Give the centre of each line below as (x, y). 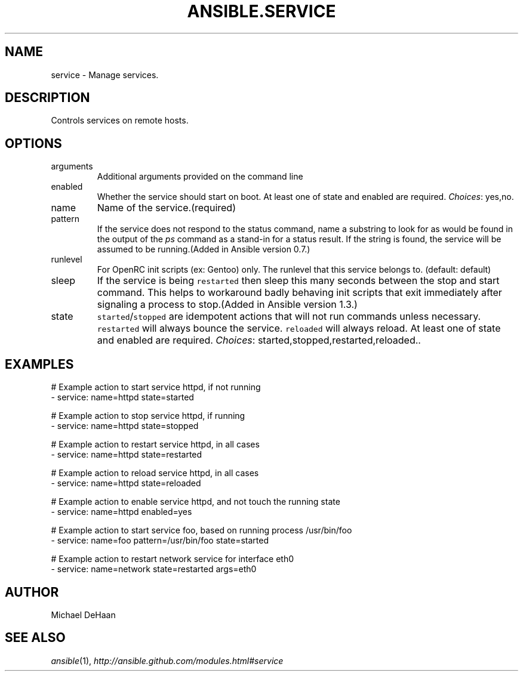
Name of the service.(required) (166, 208)
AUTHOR (32, 592)
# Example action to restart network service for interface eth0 (172, 559)
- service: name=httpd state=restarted (127, 455)
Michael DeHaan (83, 615)
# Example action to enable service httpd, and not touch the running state (196, 502)
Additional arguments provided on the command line (200, 177)
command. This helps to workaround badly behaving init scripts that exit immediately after (299, 293)
